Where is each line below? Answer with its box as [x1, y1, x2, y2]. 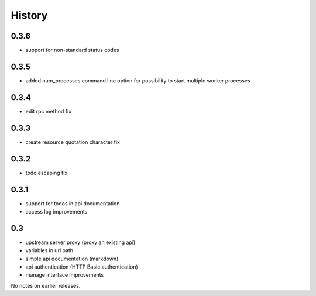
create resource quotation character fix [25, 138, 120, 146]
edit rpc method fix [25, 108, 72, 115]
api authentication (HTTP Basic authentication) [25, 263, 139, 270]
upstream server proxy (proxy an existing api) [25, 239, 136, 246]
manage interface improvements [25, 271, 104, 278]
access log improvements [25, 208, 88, 215]
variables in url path [25, 247, 73, 254]
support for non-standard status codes [25, 47, 119, 54]
